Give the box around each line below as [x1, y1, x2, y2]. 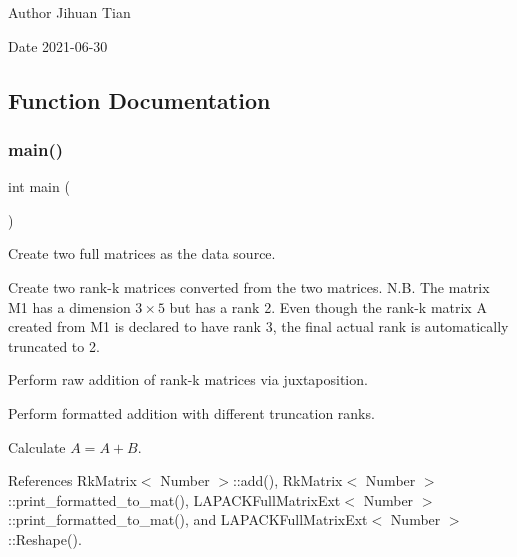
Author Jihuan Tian [8, 2, 131, 22]
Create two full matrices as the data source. [8, 243, 276, 264]
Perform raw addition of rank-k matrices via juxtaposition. [8, 369, 368, 390]
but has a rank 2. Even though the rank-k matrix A [169, 296, 487, 317]
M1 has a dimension [8, 296, 131, 317]
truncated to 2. [8, 335, 100, 356]
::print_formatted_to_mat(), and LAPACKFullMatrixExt [8, 509, 368, 530]
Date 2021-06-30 [8, 35, 108, 56]
